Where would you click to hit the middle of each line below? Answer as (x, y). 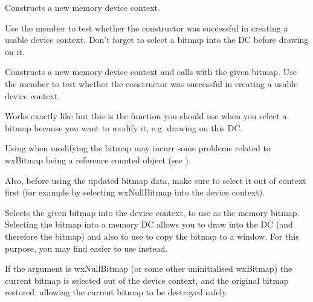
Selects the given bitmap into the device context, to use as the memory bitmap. (152, 212)
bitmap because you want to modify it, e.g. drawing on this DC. (124, 127)
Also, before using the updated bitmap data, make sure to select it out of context (156, 180)
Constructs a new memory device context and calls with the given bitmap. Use (151, 72)
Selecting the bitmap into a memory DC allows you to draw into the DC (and (149, 224)
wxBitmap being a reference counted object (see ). (98, 159)
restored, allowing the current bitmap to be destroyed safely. (117, 292)
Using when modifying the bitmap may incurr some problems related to (138, 148)
